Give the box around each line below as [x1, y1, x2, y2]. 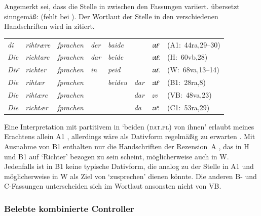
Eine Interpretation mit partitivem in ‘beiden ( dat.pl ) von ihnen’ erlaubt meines [4, 121, 254, 132]
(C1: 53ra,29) [167, 102, 210, 112]
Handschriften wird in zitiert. [4, 21, 95, 31]
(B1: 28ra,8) [167, 77, 206, 88]
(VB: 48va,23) [167, 89, 212, 100]
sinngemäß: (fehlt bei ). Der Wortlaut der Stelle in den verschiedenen [4, 11, 218, 21]
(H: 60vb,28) [167, 52, 208, 62]
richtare [25, 52, 50, 62]
